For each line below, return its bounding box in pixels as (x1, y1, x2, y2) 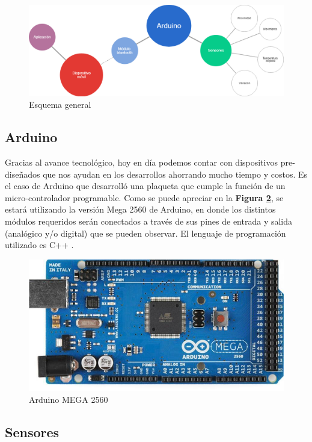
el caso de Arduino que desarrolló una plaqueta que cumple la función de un (5, 179, 286, 192)
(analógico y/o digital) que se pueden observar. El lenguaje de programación (5, 226, 286, 239)
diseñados (5, 167, 40, 180)
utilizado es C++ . (5, 238, 74, 251)
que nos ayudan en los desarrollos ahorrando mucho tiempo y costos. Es (43, 167, 308, 180)
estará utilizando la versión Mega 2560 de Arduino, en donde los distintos (5, 203, 276, 216)
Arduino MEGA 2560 (29, 393, 108, 405)
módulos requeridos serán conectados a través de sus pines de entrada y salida (5, 214, 293, 227)
